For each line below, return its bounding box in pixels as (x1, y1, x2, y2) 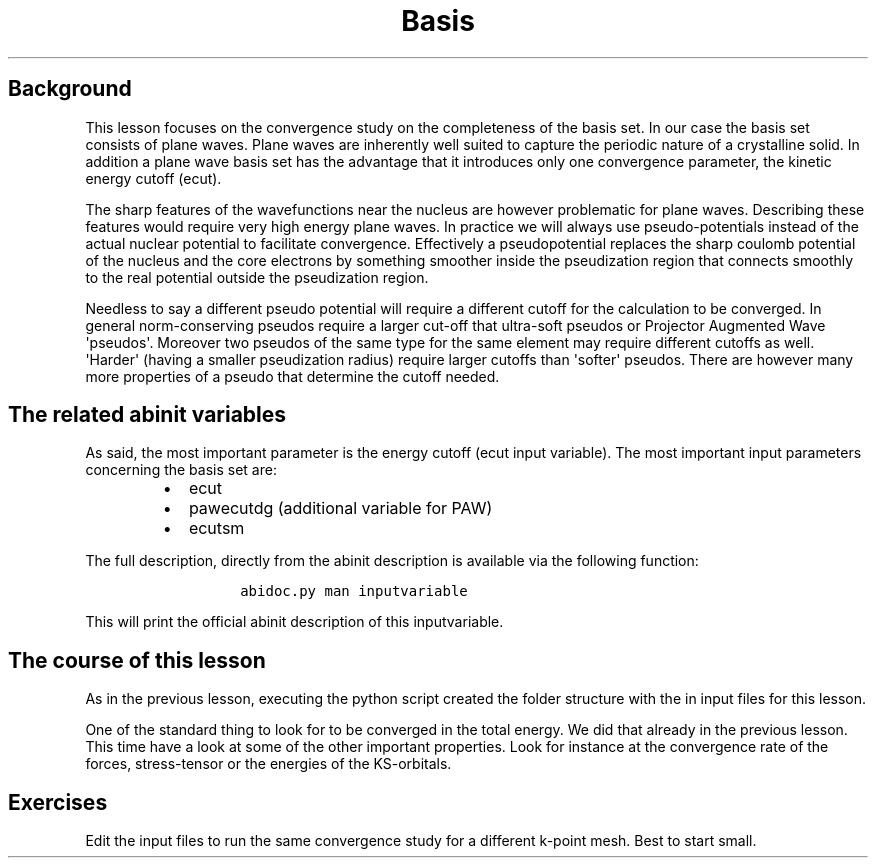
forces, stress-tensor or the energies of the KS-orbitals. (85, 755, 452, 773)
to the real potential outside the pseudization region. (85, 268, 429, 286)
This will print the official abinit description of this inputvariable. (85, 613, 504, 631)
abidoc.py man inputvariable (240, 583, 468, 600)
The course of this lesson (8, 647, 266, 673)
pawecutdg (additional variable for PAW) (188, 498, 493, 519)
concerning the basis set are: (85, 461, 277, 479)
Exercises (8, 789, 108, 815)
